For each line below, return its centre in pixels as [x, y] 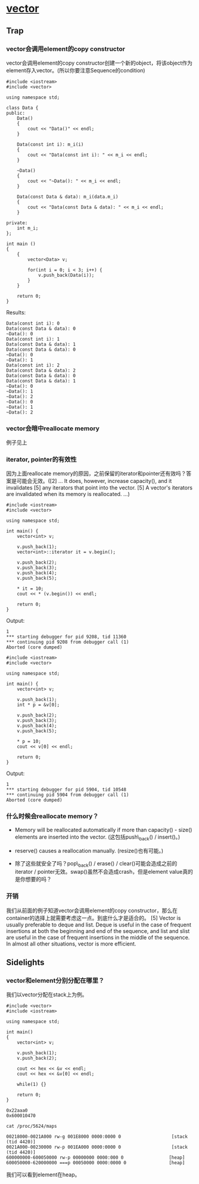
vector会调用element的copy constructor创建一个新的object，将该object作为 [99, 63]
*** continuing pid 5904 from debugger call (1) [68, 795]
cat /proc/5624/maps [32, 1126]
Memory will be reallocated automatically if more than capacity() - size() [103, 830]
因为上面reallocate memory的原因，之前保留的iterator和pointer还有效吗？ [96, 473]
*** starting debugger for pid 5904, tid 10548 [66, 790]
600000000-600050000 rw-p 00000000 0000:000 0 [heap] [96, 1158]
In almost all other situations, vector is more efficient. [71, 944]
